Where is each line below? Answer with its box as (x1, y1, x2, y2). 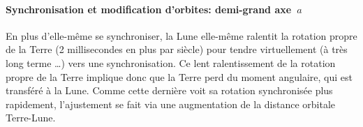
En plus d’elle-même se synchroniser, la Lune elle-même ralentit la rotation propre (6, 28, 357, 43)
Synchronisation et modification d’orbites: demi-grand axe (6, 1, 292, 16)
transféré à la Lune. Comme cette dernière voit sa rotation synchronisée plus (6, 83, 333, 98)
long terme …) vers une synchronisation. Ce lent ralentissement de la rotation (6, 55, 336, 70)
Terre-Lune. (6, 110, 56, 125)
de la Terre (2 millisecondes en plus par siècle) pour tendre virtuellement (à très (6, 42, 348, 57)
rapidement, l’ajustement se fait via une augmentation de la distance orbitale (6, 96, 336, 111)
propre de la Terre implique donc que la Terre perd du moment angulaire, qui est (6, 69, 353, 84)
